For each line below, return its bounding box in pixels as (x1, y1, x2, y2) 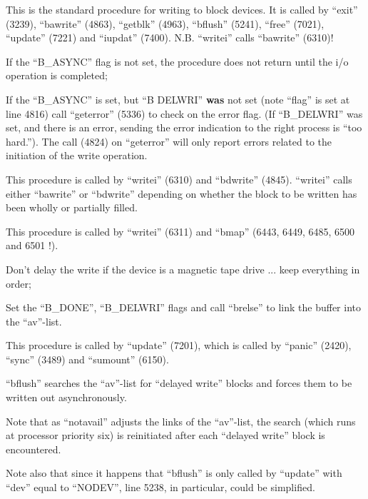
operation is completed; (6, 68, 108, 83)
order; (6, 276, 31, 291)
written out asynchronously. (6, 390, 127, 405)
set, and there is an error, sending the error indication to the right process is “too (6, 120, 362, 135)
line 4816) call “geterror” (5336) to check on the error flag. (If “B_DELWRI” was (6, 106, 363, 121)
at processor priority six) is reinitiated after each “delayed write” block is (6, 428, 325, 443)
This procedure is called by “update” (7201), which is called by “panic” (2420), (6, 338, 352, 353)
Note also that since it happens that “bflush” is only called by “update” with (6, 465, 342, 480)
